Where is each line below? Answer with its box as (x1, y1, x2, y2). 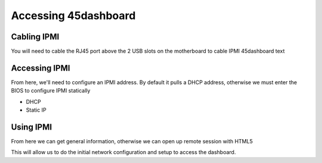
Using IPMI (11, 122, 52, 132)
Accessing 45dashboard (11, 9, 136, 22)
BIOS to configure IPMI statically (11, 87, 91, 94)
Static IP (26, 106, 47, 113)
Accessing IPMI (11, 63, 70, 73)
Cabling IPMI (11, 32, 60, 42)
